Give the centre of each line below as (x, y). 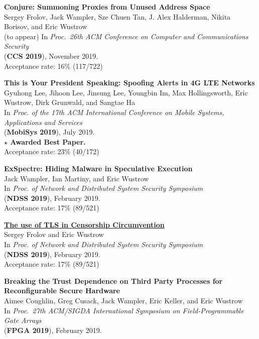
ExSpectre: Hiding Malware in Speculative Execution (98, 168)
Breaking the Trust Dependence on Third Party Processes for (113, 280)
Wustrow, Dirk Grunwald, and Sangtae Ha (70, 102)
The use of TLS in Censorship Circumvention (84, 224)
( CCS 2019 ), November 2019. (51, 55)
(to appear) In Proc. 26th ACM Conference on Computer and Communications (126, 36)
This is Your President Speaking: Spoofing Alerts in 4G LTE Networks (129, 83)
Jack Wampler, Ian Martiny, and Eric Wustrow (77, 178)
